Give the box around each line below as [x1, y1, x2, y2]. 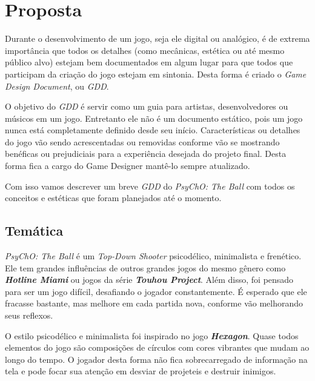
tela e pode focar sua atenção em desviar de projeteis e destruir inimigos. [5, 365, 276, 377]
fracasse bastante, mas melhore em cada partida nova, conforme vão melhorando [5, 297, 303, 310]
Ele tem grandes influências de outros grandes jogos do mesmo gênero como [5, 261, 286, 274]
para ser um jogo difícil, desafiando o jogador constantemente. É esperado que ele [5, 285, 307, 297]
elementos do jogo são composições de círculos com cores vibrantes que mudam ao [5, 341, 310, 354]
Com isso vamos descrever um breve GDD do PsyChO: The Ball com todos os [5, 179, 295, 192]
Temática [5, 221, 64, 240]
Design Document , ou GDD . [5, 79, 109, 92]
